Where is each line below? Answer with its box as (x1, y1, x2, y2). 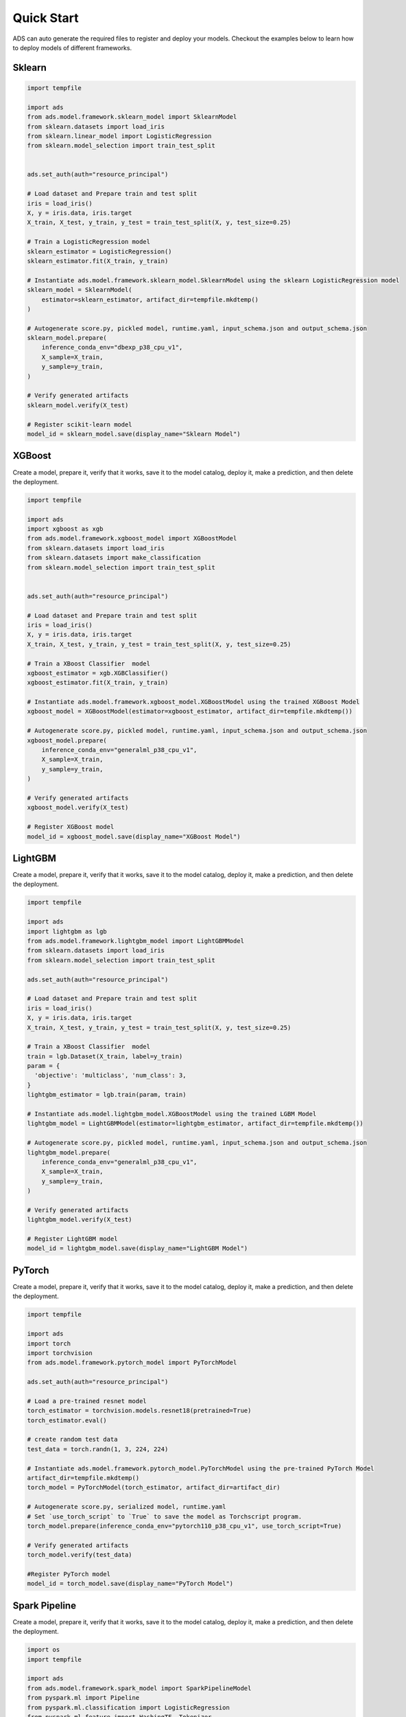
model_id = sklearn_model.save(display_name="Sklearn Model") (27, 430, 241, 437)
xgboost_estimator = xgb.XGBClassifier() (27, 669, 169, 676)
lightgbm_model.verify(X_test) (27, 1216, 133, 1224)
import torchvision (27, 1349, 93, 1356)
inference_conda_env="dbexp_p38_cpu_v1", (41, 343, 183, 352)
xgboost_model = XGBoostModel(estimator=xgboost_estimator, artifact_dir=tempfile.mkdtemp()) (27, 707, 353, 716)
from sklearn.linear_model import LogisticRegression (27, 132, 212, 140)
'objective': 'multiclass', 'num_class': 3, (34, 1071, 187, 1080)
